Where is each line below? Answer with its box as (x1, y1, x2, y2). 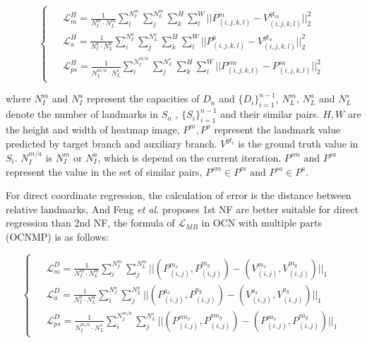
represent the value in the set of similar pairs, (6, 164, 203, 179)
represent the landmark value (214, 121, 341, 136)
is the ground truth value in (238, 136, 359, 150)
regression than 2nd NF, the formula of (6, 215, 175, 230)
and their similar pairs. (220, 107, 320, 121)
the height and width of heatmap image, (6, 121, 180, 136)
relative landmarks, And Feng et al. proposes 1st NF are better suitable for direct (6, 201, 359, 216)
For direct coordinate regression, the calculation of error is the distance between (6, 188, 351, 203)
